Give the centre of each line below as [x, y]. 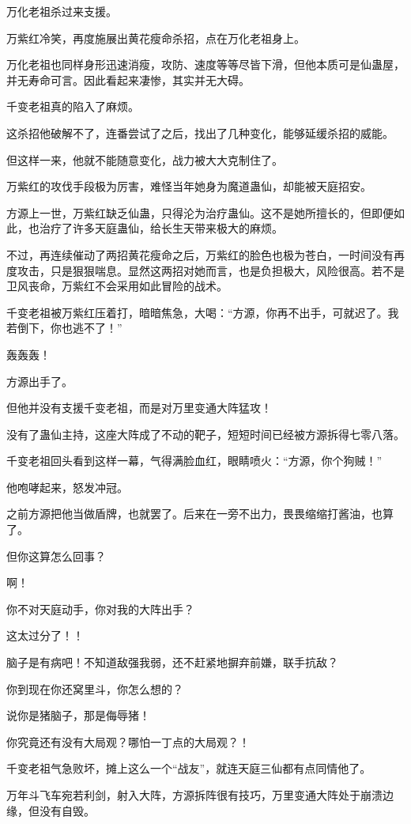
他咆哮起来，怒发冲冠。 [67, 487]
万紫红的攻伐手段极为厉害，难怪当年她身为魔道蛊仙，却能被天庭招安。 [189, 186]
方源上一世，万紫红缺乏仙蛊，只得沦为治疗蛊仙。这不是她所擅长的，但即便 [200, 212]
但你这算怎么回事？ [56, 556]
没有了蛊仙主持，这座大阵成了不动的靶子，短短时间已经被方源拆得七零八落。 [205, 434]
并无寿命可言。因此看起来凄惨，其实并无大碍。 [128, 79]
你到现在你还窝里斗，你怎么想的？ [95, 688]
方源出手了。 [40, 381]
